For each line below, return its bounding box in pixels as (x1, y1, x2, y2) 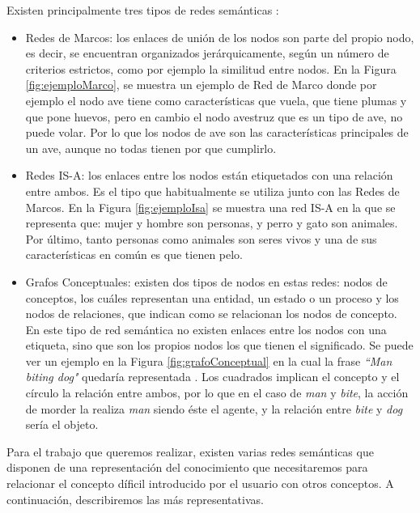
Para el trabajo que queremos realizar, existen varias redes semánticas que (6, 443, 374, 460)
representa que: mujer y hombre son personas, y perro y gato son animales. (25, 214, 398, 231)
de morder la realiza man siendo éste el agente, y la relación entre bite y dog (25, 400, 403, 417)
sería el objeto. (25, 416, 99, 433)
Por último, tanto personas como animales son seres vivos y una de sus (25, 230, 377, 247)
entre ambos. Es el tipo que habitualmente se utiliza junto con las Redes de (25, 182, 400, 199)
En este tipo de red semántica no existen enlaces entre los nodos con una (25, 320, 387, 337)
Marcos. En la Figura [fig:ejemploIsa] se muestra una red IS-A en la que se (25, 198, 396, 215)
